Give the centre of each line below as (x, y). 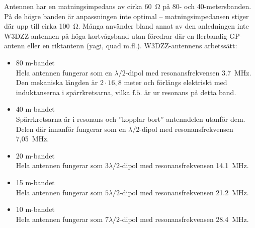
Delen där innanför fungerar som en (71, 129)
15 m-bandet (35, 182)
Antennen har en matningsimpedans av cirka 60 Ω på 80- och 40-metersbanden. (128, 6)
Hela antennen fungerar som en (64, 72)
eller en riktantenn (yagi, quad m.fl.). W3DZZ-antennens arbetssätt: (132, 46)
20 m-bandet (35, 155)
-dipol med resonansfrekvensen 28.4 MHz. (184, 219)
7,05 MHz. (32, 139)
